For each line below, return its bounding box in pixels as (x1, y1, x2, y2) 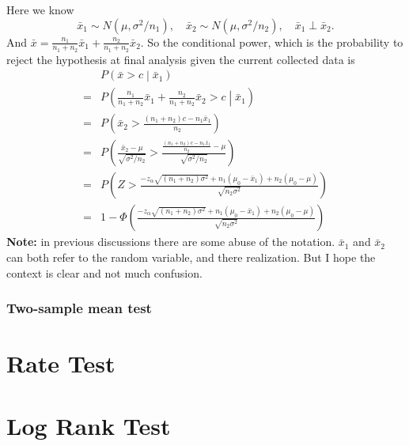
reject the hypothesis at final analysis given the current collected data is (6, 51, 355, 67)
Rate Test (6, 347, 116, 380)
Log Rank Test (6, 409, 171, 441)
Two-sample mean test (6, 298, 152, 318)
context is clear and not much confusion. (6, 264, 203, 281)
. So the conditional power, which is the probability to (140, 33, 403, 50)
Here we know (6, 2, 74, 17)
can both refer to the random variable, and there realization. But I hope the (6, 248, 376, 265)
